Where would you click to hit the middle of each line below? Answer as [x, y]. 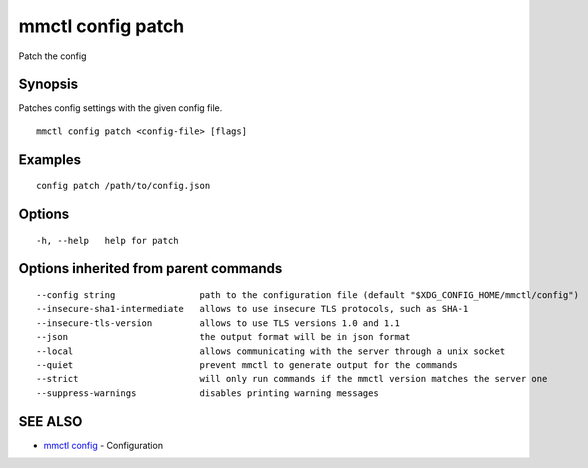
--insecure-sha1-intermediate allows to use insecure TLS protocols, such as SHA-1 [252, 309]
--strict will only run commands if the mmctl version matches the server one [292, 379]
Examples [50, 159]
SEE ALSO [50, 421]
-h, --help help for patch [107, 240]
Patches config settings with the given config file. [120, 108]
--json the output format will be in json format [223, 337]
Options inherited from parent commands [150, 268]
